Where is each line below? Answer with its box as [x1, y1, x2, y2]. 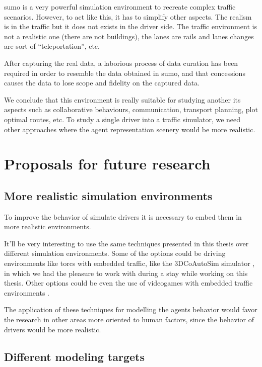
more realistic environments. [4, 221, 91, 232]
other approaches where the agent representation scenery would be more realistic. [4, 124, 255, 134]
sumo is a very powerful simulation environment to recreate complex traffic [4, 2, 236, 12]
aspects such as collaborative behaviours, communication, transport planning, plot [4, 104, 258, 115]
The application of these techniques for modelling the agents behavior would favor [4, 304, 257, 315]
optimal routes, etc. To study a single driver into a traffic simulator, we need [4, 114, 241, 124]
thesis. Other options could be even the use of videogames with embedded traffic [4, 278, 253, 288]
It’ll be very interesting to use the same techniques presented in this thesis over [4, 238, 249, 248]
